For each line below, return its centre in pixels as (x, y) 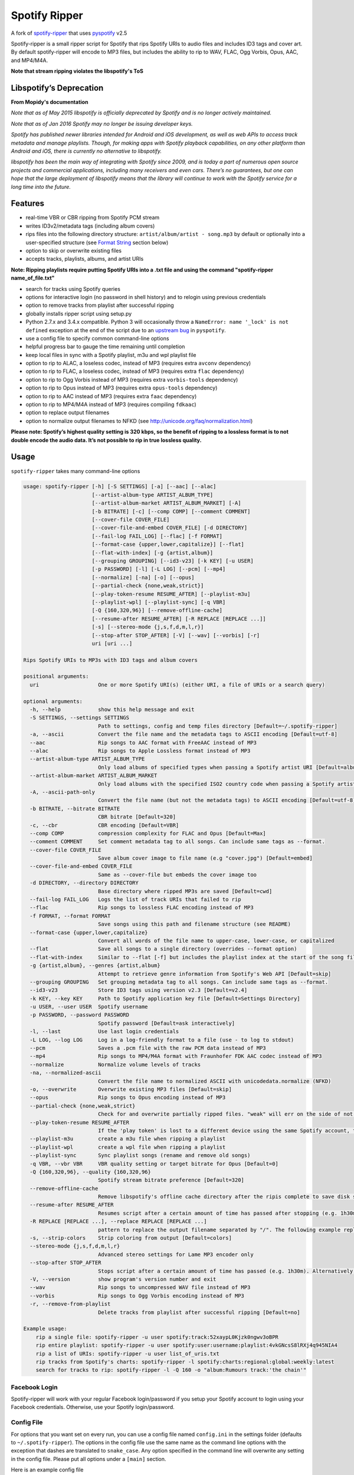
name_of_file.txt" (33, 278)
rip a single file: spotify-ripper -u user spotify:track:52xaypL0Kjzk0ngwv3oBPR (157, 1337)
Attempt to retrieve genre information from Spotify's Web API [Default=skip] (214, 974)
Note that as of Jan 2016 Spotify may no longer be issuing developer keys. (102, 123)
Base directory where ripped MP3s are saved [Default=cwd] (185, 891)
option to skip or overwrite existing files (74, 250)
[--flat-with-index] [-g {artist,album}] (153, 553)
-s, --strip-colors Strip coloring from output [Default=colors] (131, 1238)
